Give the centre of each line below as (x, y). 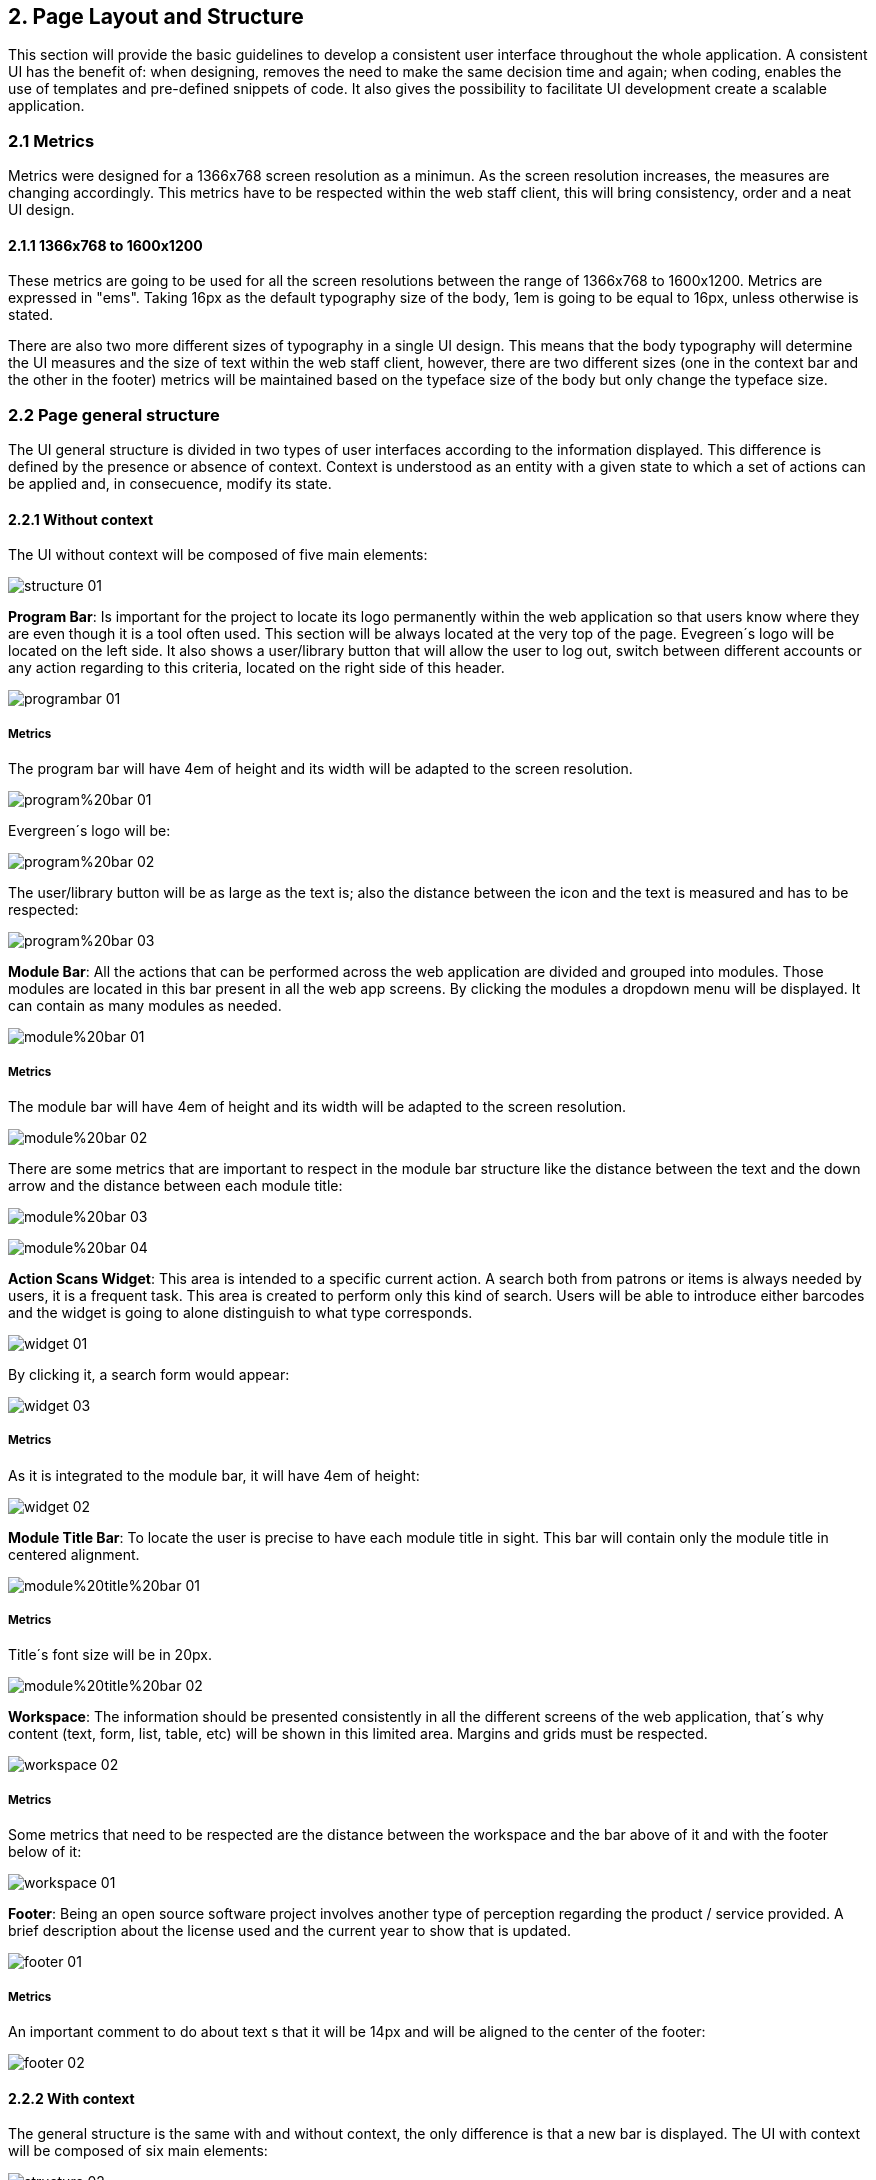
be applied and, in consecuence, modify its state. (170, 484)
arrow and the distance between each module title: (175, 1185)
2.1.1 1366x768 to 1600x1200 (105, 245)
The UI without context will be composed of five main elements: (218, 555)
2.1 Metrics (51, 140)
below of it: (45, 1852)
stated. (31, 315)
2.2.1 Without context (81, 519)
